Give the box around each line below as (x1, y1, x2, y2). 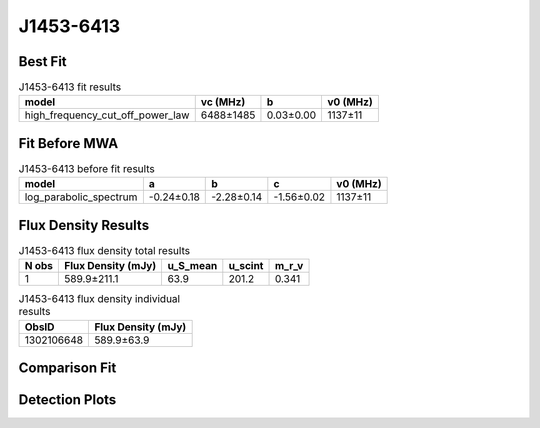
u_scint (228, 259, 264, 273)
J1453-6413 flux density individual (18, 292, 180, 306)
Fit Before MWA (18, 135, 119, 152)
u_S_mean (167, 259, 218, 273)
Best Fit (18, 53, 67, 70)
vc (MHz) (200, 95, 246, 109)
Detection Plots (18, 391, 117, 409)
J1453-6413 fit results (18, 80, 122, 94)
